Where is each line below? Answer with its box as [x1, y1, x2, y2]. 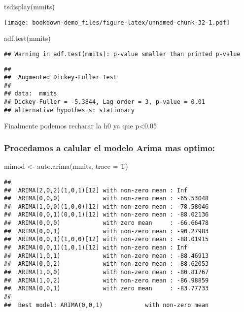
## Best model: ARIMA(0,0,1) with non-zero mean [4, 301, 209, 309]
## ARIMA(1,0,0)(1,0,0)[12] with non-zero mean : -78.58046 [4, 203, 209, 210]
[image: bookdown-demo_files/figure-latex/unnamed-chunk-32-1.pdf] [4, 19, 230, 26]
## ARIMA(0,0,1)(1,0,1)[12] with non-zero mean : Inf [4, 244, 188, 251]
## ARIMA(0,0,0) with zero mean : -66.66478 [4, 219, 209, 227]
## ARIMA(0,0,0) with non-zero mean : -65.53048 [4, 195, 209, 202]
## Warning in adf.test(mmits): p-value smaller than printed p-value [4, 50, 241, 58]
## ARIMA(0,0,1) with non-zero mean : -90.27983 [4, 227, 209, 235]
